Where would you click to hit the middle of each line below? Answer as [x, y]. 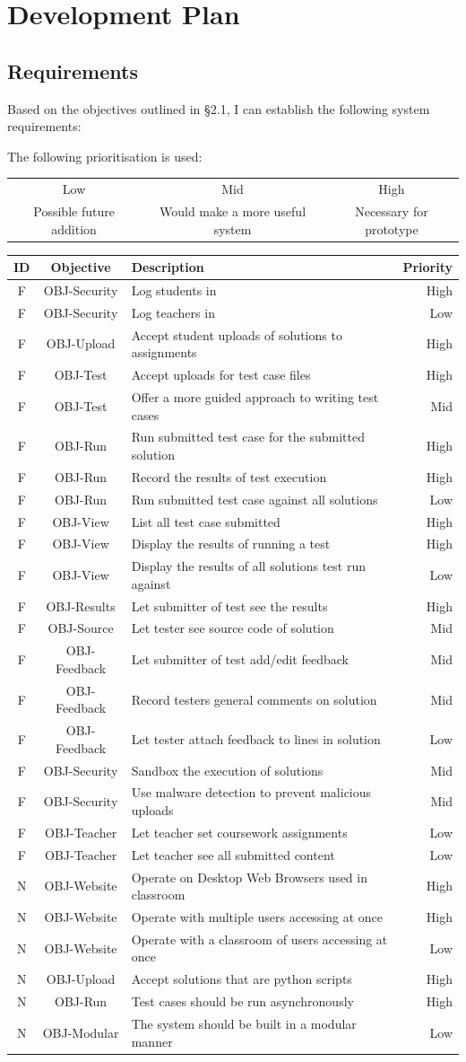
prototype [392, 228]
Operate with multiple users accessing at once [257, 917]
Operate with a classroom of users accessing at [259, 939]
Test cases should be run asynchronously [242, 1001]
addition [74, 228]
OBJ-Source [81, 628]
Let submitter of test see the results [229, 606]
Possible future [74, 211]
